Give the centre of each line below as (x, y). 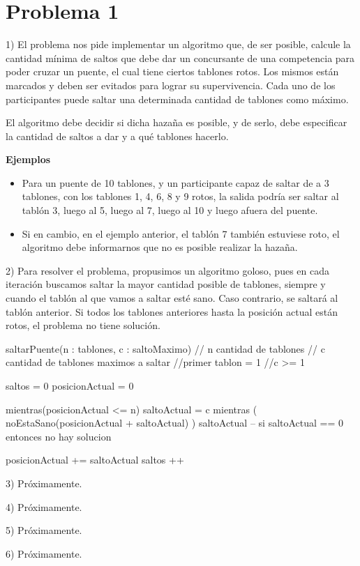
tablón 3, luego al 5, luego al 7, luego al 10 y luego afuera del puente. (170, 210)
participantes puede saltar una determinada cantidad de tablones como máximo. (177, 99)
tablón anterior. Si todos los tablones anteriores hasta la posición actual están (172, 311)
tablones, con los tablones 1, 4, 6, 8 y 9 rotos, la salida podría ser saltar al (180, 196)
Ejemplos (28, 159)
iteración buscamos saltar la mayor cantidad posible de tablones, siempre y (166, 284)
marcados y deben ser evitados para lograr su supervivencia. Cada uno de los (171, 85)
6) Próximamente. (44, 553)
